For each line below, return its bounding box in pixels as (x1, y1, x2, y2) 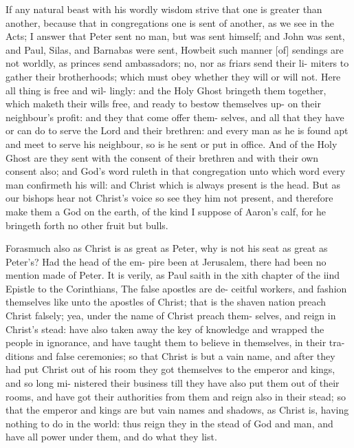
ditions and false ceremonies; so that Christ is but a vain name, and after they (5, 348, 335, 363)
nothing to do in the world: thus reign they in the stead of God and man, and (5, 416, 333, 430)
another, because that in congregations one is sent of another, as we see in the (5, 15, 335, 30)
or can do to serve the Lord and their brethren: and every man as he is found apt (5, 123, 349, 138)
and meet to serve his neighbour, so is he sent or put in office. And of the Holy (5, 136, 338, 151)
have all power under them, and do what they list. (5, 429, 217, 444)
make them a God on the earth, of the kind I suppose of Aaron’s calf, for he (5, 204, 326, 218)
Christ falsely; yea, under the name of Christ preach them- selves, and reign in (5, 308, 336, 323)
